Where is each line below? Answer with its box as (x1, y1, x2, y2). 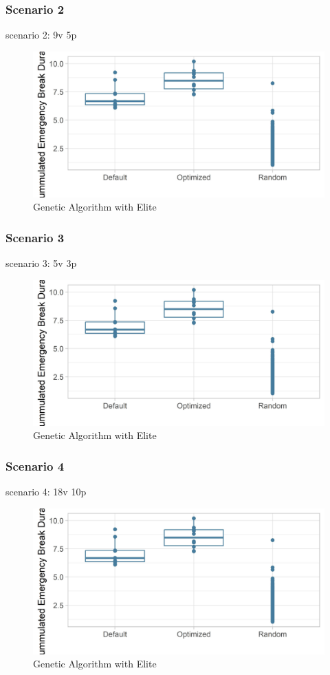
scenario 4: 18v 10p (5, 484, 87, 499)
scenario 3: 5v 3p (5, 256, 77, 270)
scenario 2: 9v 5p (5, 28, 77, 42)
